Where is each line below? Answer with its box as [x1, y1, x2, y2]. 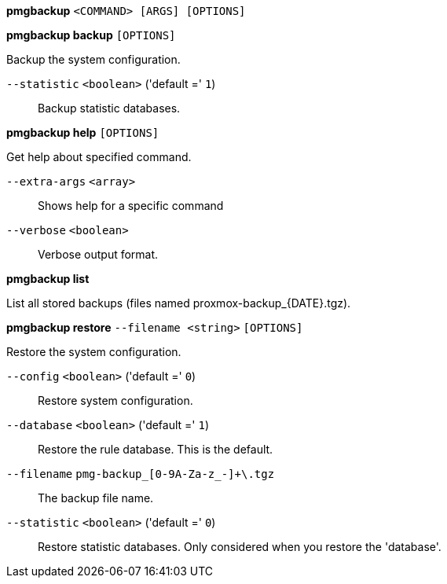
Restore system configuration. [38, 394, 193, 407]
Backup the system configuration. [6, 53, 181, 66]
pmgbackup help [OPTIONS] [6, 126, 159, 139]
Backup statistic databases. [38, 101, 181, 115]
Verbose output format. [38, 248, 159, 261]
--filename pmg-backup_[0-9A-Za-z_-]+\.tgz [6, 468, 275, 480]
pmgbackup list [6, 272, 90, 285]
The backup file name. [38, 491, 154, 505]
